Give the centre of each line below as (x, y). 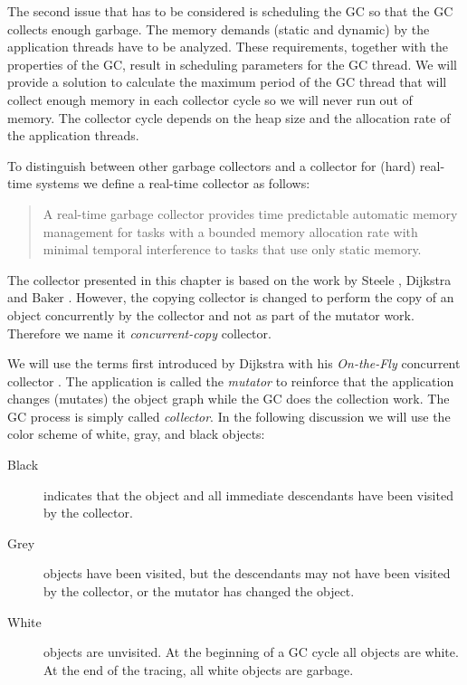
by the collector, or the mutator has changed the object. (199, 591)
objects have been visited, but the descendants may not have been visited (247, 573)
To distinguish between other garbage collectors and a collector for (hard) (212, 165)
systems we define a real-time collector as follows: (173, 183)
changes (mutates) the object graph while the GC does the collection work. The (229, 399)
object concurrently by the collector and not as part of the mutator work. (211, 314)
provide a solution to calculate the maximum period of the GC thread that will (227, 82)
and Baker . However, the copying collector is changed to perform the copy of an (231, 297)
